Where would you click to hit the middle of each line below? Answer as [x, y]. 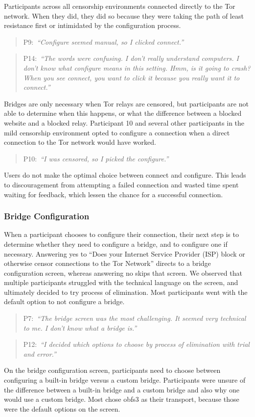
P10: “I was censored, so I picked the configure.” [96, 158]
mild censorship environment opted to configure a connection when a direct [117, 132]
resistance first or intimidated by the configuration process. [93, 25]
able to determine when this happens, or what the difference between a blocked [123, 113]
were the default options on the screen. [62, 408]
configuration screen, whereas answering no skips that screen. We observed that [123, 273]
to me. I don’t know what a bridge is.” [80, 327]
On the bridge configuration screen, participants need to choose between [112, 370]
